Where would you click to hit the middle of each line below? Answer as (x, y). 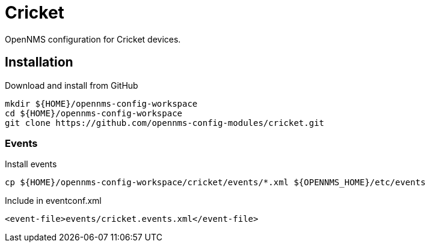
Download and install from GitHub (72, 85)
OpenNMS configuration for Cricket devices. (93, 39)
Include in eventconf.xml (53, 201)
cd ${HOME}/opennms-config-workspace (94, 113)
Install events (31, 164)
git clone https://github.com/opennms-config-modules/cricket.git (165, 123)
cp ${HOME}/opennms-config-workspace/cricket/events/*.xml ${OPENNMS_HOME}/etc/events (215, 183)
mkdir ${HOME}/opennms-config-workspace (101, 103)
